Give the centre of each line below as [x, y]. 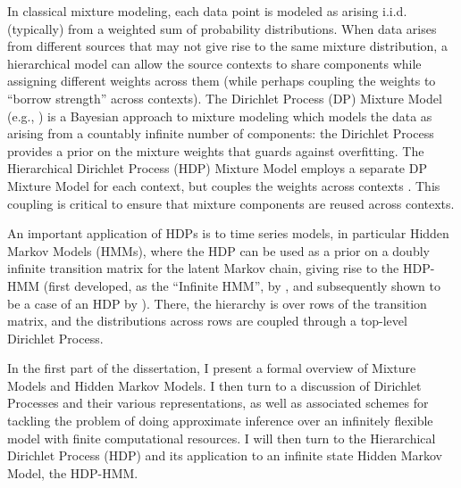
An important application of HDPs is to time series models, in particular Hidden [228, 233]
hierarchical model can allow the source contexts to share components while [214, 63]
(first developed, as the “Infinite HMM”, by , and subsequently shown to [242, 285]
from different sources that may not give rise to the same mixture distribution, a [227, 46]
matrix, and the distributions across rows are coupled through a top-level [207, 321]
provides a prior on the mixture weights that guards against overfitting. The [216, 150]
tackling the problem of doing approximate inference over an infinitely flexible [220, 421]
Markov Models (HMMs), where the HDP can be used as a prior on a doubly [218, 250]
